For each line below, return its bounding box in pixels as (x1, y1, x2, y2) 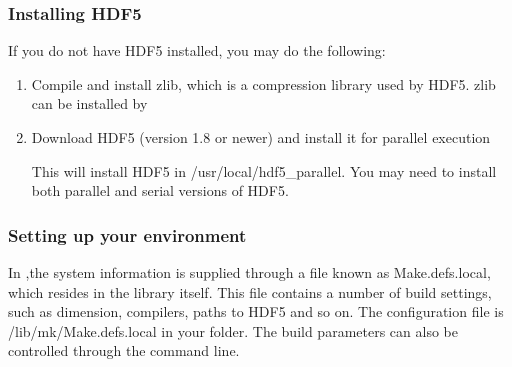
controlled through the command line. (8, 340, 240, 361)
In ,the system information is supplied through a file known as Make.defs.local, (8, 262, 491, 282)
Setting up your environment (8, 222, 247, 247)
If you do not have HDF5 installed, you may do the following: (8, 40, 386, 61)
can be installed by (31, 93, 148, 114)
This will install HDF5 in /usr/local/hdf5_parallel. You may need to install (31, 160, 497, 181)
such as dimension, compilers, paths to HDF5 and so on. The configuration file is (8, 301, 504, 322)
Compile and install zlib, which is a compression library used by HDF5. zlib (31, 73, 496, 94)
